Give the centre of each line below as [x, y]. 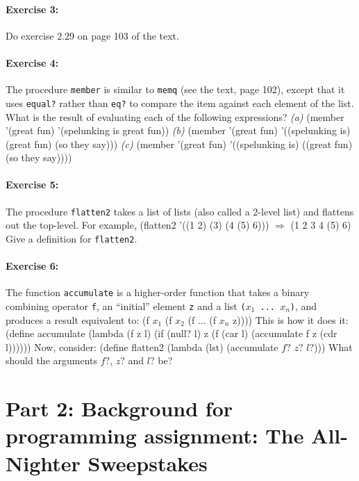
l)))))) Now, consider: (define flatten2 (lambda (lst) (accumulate [142, 347]
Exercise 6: [32, 266]
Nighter [43, 463]
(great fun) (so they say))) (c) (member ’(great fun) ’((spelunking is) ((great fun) [179, 144]
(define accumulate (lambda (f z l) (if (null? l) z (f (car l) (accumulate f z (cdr [172, 333]
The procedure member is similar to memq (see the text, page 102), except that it [175, 89]
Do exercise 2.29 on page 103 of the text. [92, 35]
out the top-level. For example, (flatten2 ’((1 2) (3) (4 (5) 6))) [137, 225]
